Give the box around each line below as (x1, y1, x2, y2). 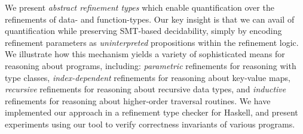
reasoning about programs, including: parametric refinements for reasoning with (5, 59, 296, 71)
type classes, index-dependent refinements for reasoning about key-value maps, (5, 71, 290, 83)
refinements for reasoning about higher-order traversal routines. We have (5, 94, 271, 107)
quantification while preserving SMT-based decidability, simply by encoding (5, 24, 282, 37)
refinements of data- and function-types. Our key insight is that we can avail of (5, 13, 295, 25)
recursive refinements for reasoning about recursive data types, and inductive (5, 83, 286, 95)
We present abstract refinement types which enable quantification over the (5, 1, 274, 13)
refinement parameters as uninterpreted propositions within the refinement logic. (5, 36, 299, 48)
